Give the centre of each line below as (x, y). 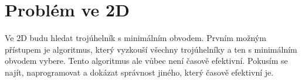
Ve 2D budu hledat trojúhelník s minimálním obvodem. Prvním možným (135, 38)
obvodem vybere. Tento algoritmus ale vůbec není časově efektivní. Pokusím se (146, 61)
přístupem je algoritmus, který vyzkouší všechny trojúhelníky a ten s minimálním (151, 49)
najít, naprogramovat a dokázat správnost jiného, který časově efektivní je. (139, 72)
